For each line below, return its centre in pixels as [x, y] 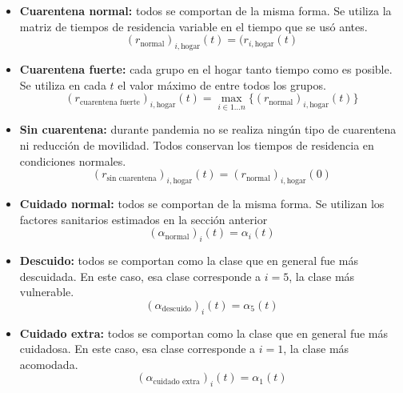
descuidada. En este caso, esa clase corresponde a [140, 276]
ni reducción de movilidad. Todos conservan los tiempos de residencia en [197, 144]
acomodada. [49, 364]
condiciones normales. [73, 160]
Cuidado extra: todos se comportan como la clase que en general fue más [204, 333]
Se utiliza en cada [63, 84]
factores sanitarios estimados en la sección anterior [144, 219]
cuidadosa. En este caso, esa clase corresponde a [138, 349]
